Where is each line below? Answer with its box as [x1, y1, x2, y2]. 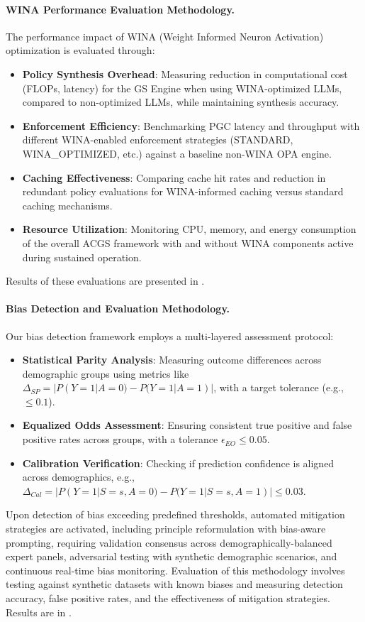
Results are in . [6, 604, 72, 619]
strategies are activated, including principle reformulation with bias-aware [6, 521, 326, 536]
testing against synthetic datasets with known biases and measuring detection [6, 577, 343, 591]
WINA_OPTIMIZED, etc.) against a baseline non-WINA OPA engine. [22, 146, 332, 160]
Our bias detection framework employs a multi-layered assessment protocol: [6, 328, 334, 343]
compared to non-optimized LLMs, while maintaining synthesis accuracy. [22, 94, 339, 109]
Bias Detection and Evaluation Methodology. [6, 301, 230, 316]
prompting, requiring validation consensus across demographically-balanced [6, 535, 332, 550]
